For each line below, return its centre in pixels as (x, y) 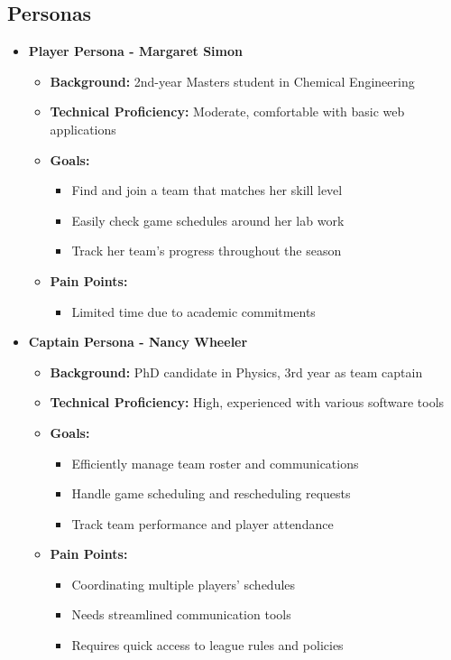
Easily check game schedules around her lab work (208, 220)
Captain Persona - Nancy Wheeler (138, 342)
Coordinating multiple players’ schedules (184, 584)
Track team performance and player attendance (202, 523)
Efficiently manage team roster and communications (215, 463)
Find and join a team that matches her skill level (207, 190)
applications (83, 129)
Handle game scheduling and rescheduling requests (211, 493)
